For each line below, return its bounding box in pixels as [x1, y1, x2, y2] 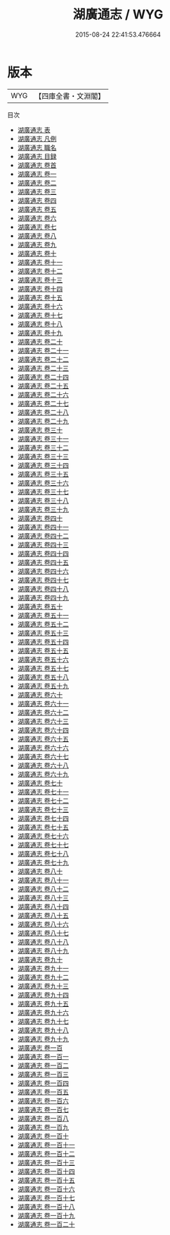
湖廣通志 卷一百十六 [17, 1184, 75, 1193]
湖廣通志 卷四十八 [17, 584, 69, 593]
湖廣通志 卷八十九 [17, 946, 69, 955]
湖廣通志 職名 [17, 143, 57, 152]
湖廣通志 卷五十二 [17, 619, 69, 628]
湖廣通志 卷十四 [17, 284, 63, 293]
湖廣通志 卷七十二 [17, 796, 69, 805]
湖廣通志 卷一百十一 [17, 1140, 75, 1149]
